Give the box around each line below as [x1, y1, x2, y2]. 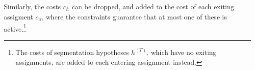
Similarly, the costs [4, 1, 61, 11]
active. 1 [4, 22, 26, 34]
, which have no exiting [147, 47, 217, 57]
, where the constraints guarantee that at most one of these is [41, 11, 227, 21]
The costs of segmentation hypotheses [15, 47, 129, 57]
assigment [4, 11, 33, 21]
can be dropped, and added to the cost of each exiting [72, 1, 234, 11]
